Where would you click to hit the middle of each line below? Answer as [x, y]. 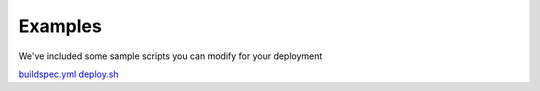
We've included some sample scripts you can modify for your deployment [170, 56]
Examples [60, 26]
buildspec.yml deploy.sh [68, 74]
